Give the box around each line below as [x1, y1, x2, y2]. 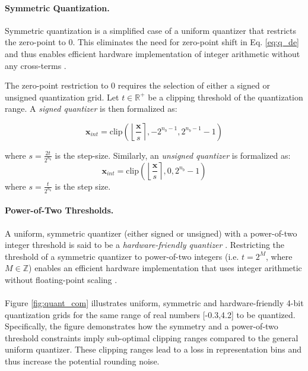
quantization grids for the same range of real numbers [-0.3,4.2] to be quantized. [5, 308, 296, 320]
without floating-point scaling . [5, 273, 118, 285]
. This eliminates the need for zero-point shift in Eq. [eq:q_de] [72, 36, 300, 48]
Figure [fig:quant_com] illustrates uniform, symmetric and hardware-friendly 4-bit [5, 297, 304, 309]
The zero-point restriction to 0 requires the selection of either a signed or [5, 79, 270, 92]
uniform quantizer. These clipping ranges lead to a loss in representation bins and [5, 343, 302, 356]
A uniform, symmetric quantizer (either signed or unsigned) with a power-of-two [5, 227, 297, 239]
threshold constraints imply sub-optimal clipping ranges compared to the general [5, 331, 299, 344]
